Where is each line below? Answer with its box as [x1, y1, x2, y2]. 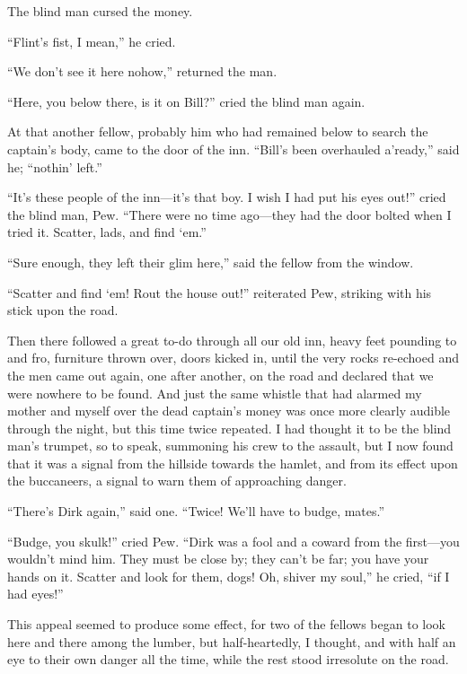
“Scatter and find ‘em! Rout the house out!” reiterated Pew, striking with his [7, 283, 432, 302]
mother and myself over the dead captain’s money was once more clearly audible [7, 401, 451, 420]
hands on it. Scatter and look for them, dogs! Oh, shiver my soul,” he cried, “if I [7, 566, 450, 585]
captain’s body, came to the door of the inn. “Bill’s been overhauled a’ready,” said [7, 139, 460, 158]
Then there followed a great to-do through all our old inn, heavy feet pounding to [7, 330, 457, 349]
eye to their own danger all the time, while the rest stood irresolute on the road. [7, 650, 449, 669]
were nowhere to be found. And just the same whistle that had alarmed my [7, 383, 422, 402]
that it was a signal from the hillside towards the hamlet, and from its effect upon [7, 453, 458, 472]
